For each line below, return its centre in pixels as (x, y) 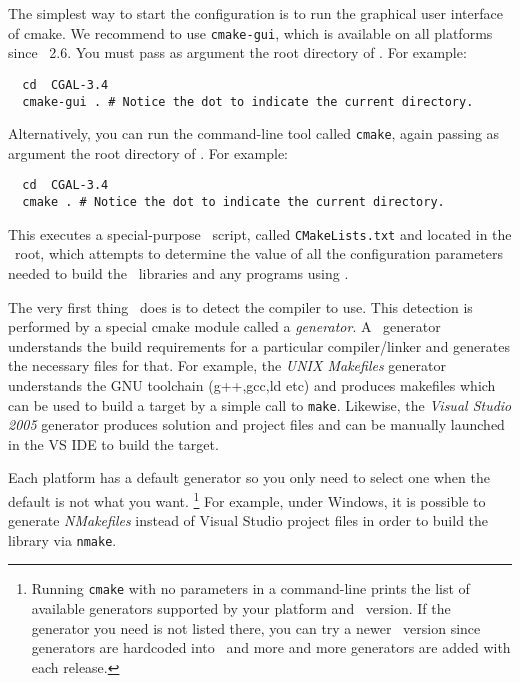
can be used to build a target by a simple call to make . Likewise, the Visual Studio (260, 404)
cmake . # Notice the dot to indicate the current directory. (233, 202)
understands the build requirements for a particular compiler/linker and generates (259, 345)
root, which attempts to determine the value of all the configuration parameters (259, 253)
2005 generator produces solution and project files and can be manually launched (256, 424)
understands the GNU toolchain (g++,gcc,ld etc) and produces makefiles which (252, 384)
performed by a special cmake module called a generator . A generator (224, 326)
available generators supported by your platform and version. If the (241, 608)
